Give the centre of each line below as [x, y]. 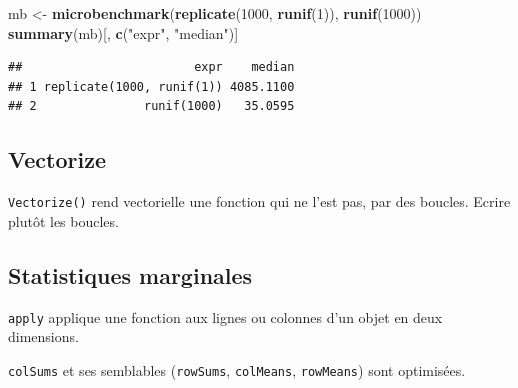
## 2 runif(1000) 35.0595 [151, 106]
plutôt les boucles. [63, 220]
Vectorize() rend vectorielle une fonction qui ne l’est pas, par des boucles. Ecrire [259, 201]
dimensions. [43, 336]
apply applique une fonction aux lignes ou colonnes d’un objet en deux [225, 316]
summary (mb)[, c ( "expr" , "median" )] [123, 32]
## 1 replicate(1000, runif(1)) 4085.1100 [151, 86]
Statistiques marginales [130, 274]
